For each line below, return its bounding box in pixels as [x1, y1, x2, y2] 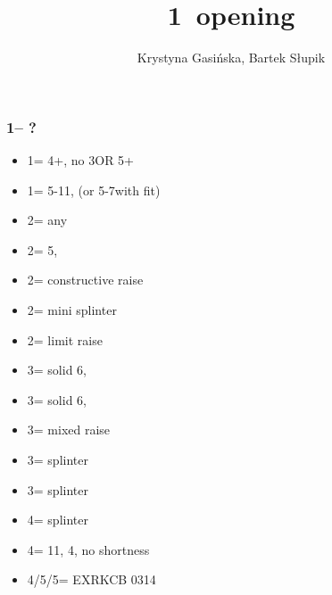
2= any [27, 211, 68, 229]
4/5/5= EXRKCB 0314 [27, 570, 156, 589]
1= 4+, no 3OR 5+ [27, 151, 134, 169]
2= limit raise [27, 330, 103, 349]
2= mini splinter [27, 300, 117, 318]
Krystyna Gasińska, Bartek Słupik [137, 48, 326, 67]
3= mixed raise [27, 420, 111, 439]
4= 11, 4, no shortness [27, 540, 150, 558]
